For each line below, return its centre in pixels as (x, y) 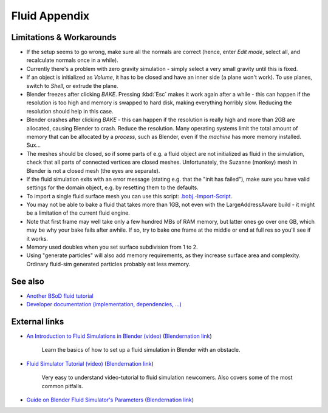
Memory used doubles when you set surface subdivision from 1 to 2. (112, 247)
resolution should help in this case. (70, 111)
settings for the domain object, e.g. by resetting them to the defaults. (112, 187)
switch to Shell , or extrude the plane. (72, 86)
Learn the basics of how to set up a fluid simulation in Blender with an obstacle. (141, 350)
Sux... (34, 145)
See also (28, 281)
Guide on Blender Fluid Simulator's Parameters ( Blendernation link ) (110, 400)
